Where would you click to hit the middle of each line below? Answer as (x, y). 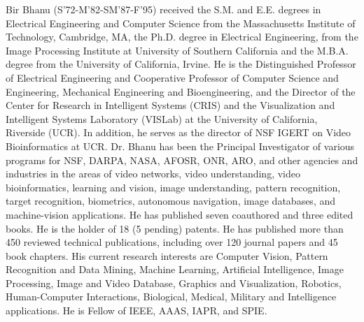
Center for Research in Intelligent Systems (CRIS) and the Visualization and (170, 105)
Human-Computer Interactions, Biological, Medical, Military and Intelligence (171, 297)
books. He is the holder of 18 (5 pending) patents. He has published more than (175, 228)
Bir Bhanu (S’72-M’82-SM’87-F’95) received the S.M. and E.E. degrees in (163, 9)
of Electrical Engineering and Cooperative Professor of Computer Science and (172, 77)
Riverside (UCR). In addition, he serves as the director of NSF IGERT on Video (178, 132)
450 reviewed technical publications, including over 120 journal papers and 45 (172, 242)
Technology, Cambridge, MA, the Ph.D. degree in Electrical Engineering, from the (182, 37)
